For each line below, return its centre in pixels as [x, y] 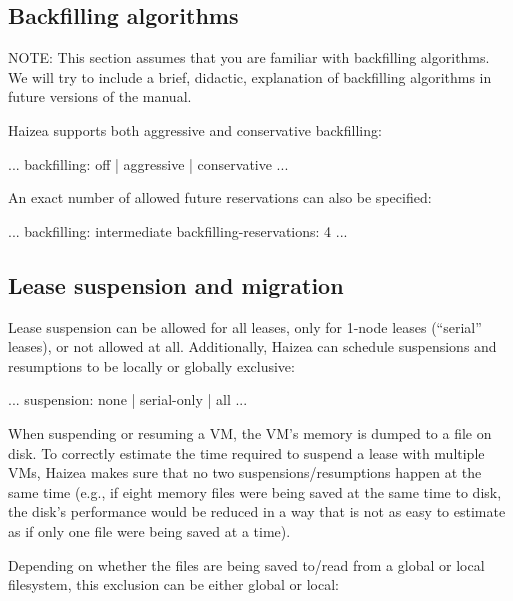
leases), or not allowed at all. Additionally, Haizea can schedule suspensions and [252, 346]
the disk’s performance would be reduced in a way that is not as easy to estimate [257, 511]
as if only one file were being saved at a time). [149, 530]
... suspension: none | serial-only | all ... [128, 399]
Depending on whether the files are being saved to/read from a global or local [246, 564]
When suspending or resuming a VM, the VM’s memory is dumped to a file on [250, 432]
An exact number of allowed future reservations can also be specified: [220, 197]
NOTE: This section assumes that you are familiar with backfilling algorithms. [249, 57]
